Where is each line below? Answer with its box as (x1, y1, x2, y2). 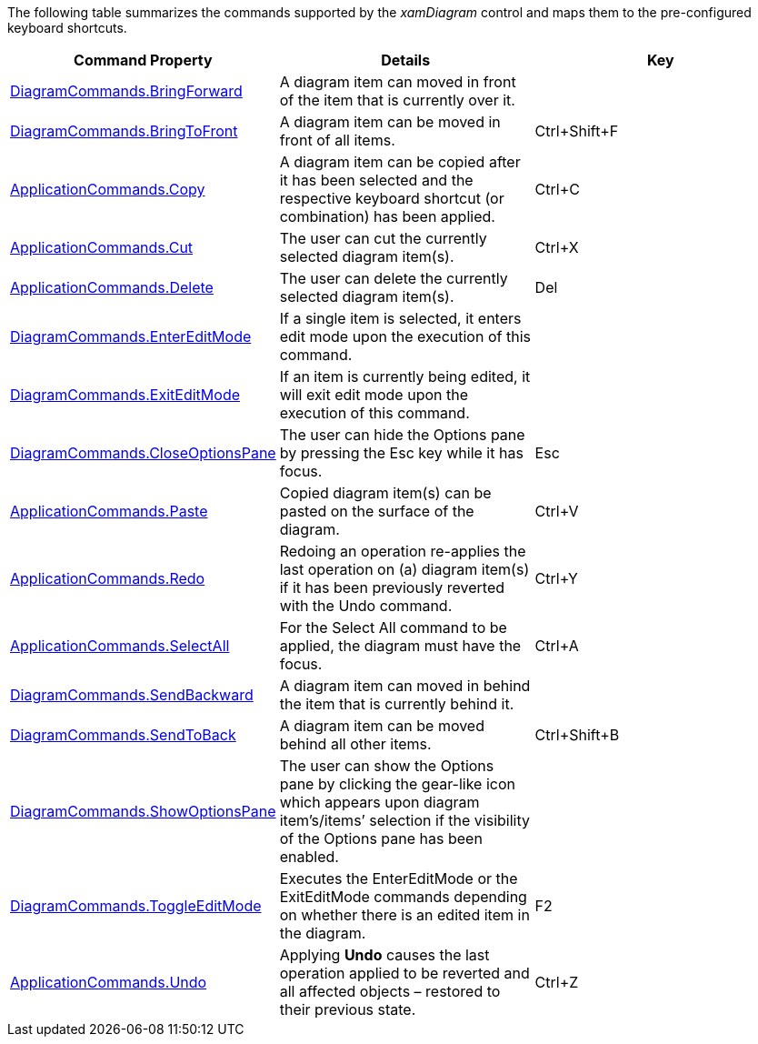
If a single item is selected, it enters (279, 309, 522, 327)
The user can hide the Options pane (279, 426, 525, 444)
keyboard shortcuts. (7, 20, 127, 35)
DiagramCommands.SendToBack (10, 726, 236, 744)
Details (381, 51, 431, 69)
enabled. (279, 848, 339, 866)
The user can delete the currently (279, 269, 508, 287)
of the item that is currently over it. (279, 91, 515, 109)
